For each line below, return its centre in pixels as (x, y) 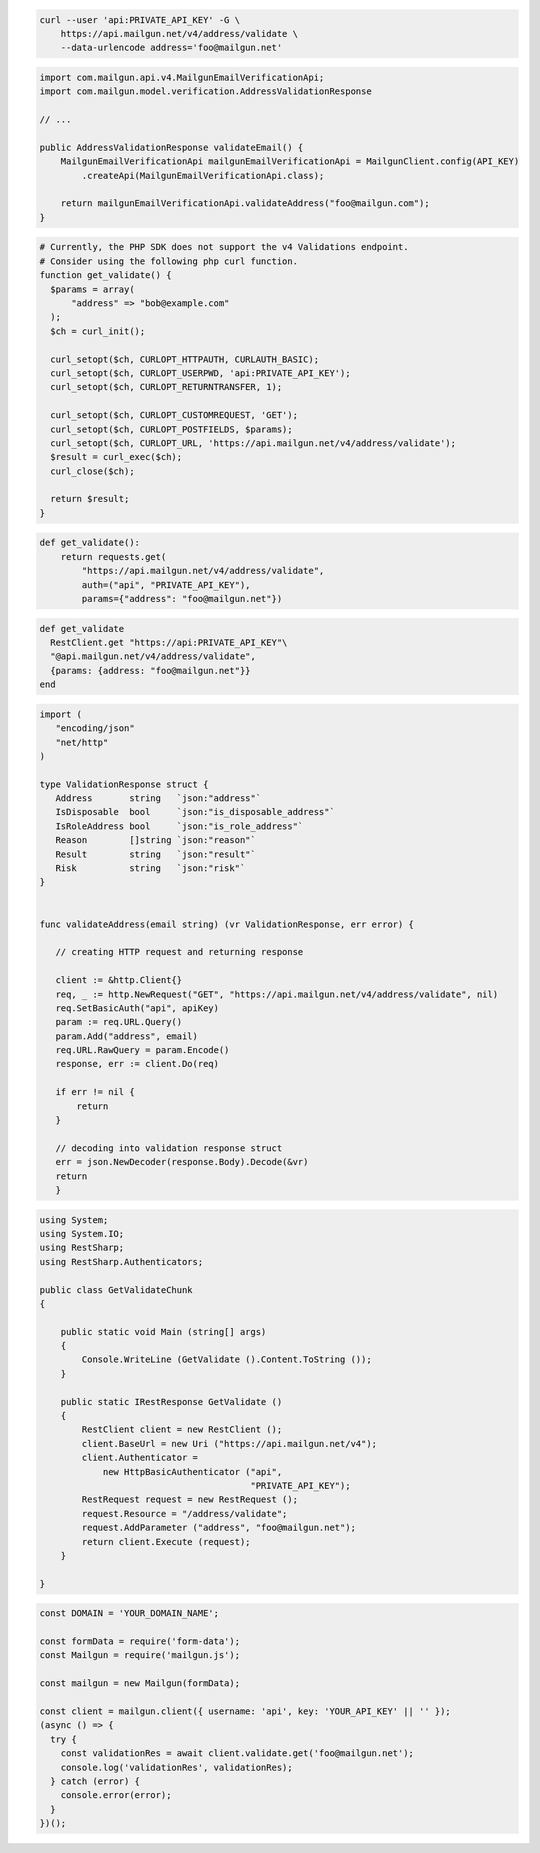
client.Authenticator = (140, 1458)
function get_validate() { (105, 275)
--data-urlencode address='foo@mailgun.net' (171, 48)
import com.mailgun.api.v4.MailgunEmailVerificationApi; (182, 77)
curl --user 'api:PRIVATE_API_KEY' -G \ (139, 19)
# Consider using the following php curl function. (169, 261)
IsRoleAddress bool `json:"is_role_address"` (179, 826)
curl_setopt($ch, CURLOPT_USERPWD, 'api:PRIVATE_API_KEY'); (200, 373)
